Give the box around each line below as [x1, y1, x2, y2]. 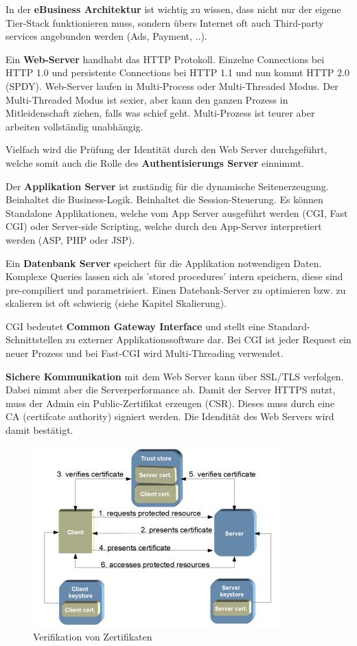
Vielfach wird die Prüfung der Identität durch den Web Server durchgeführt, [5, 142, 327, 157]
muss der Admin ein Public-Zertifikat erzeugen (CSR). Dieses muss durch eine [5, 395, 335, 410]
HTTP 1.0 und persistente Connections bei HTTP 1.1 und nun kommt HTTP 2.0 [5, 65, 349, 80]
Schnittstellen [5, 332, 62, 347]
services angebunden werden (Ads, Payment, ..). [5, 29, 207, 43]
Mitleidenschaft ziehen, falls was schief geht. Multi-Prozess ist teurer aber [5, 106, 315, 120]
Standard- [268, 319, 310, 333]
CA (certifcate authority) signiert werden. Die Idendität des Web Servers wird [5, 409, 334, 424]
